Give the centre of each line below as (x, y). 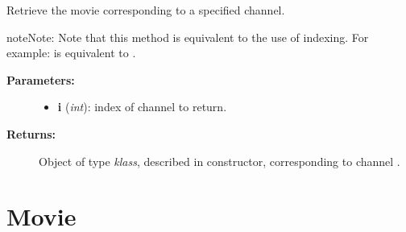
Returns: (31, 133)
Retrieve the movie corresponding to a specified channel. (146, 10)
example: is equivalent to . (71, 53)
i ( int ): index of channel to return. (142, 107)
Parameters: (41, 79)
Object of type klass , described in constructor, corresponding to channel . (220, 161)
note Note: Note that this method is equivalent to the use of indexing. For (188, 37)
